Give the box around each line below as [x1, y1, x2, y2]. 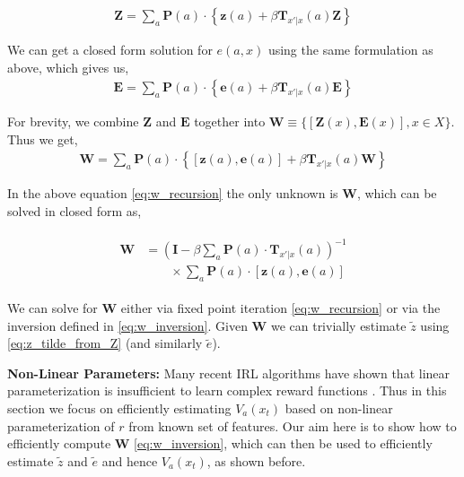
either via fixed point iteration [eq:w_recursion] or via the [120, 299, 441, 317]
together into [194, 112, 266, 131]
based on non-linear [285, 399, 393, 418]
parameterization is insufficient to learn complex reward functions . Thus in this [7, 381, 447, 400]
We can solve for [7, 299, 98, 317]
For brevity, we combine [7, 112, 139, 131]
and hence [101, 451, 158, 470]
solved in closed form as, [7, 202, 142, 221]
